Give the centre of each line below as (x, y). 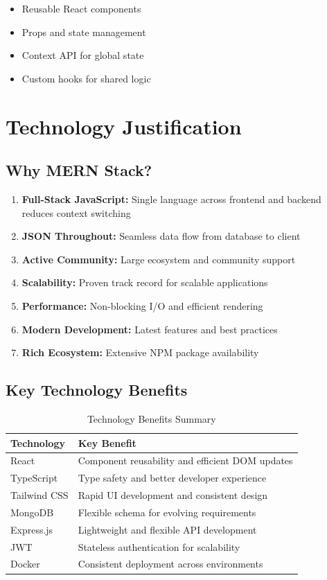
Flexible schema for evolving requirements (167, 512)
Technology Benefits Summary (151, 418)
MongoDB (32, 512)
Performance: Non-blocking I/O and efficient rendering (142, 305)
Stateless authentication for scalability (159, 546)
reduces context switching (76, 212)
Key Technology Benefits (97, 390)
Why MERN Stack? (79, 170)
